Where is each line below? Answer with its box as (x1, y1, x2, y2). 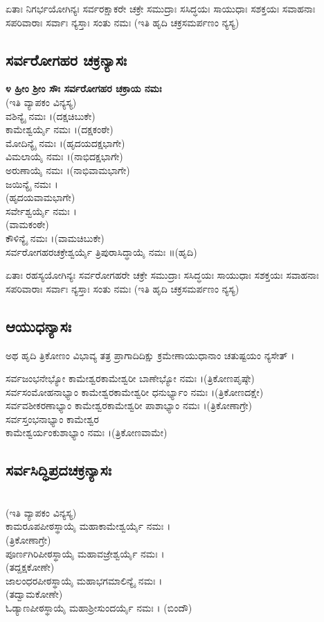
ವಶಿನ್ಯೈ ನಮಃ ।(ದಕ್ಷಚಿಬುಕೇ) (6, 108, 96, 123)
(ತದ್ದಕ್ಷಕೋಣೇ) (6, 560, 55, 574)
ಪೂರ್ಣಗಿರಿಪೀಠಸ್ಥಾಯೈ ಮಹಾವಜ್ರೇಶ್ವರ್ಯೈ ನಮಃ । (6, 546, 165, 560)
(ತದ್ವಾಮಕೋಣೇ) (6, 587, 63, 601)
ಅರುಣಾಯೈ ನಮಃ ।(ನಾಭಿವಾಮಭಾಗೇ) (6, 162, 130, 177)
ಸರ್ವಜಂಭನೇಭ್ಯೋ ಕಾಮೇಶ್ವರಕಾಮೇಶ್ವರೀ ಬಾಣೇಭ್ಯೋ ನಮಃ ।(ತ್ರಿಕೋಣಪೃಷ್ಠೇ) (6, 371, 255, 386)
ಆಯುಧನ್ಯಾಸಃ (6, 315, 71, 336)
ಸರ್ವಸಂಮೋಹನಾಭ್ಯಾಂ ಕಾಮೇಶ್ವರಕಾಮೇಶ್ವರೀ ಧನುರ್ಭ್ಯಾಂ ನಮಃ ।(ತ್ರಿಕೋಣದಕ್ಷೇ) (6, 384, 264, 399)
